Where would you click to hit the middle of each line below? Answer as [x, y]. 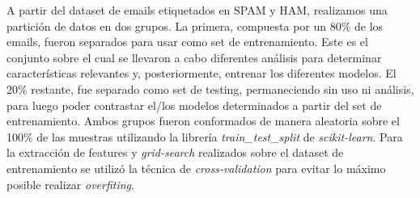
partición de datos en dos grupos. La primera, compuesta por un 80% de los [195, 25]
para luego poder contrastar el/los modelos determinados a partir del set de [194, 105]
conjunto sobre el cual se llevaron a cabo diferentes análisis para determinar [194, 57]
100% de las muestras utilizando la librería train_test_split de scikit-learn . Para [205, 136]
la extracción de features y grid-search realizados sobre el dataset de [175, 152]
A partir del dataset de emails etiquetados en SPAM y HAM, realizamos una [197, 10]
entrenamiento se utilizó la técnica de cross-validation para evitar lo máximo [196, 168]
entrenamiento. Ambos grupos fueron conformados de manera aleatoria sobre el [203, 121]
